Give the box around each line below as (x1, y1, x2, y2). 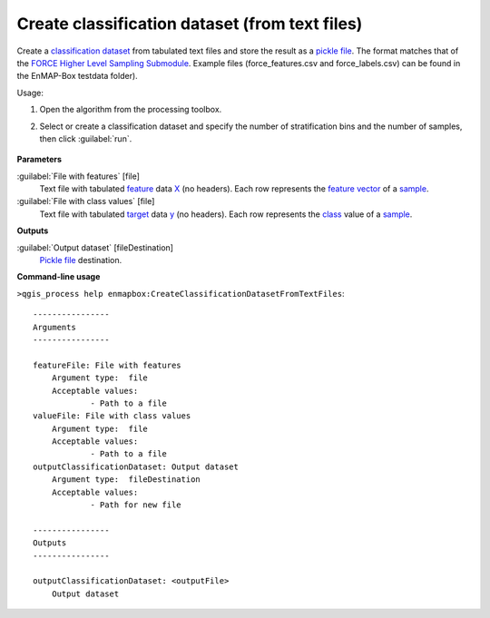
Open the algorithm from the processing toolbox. (39, 104, 222, 115)
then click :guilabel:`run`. (39, 132, 132, 144)
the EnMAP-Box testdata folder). (16, 71, 138, 82)
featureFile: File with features (33, 359, 181, 370)
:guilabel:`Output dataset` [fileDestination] (16, 241, 174, 253)
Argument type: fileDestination (51, 475, 201, 485)
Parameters (16, 154, 63, 165)
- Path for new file (90, 500, 181, 510)
